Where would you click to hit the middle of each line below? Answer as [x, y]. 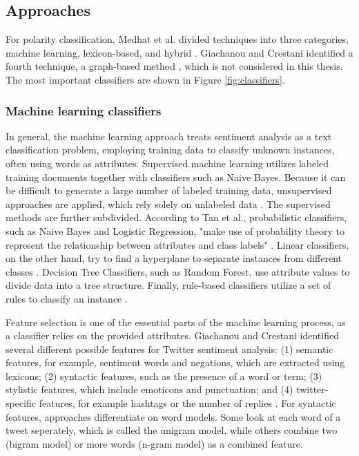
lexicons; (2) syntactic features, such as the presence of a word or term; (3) [164, 376]
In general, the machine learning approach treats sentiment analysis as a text [169, 136]
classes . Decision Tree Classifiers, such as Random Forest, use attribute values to [178, 271]
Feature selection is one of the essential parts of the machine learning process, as [176, 322]
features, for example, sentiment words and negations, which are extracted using [175, 362]
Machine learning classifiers [84, 110]
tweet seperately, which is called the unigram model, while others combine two [172, 430]
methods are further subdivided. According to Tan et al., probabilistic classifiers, [176, 217]
